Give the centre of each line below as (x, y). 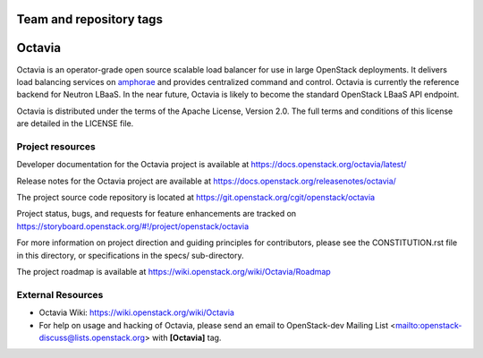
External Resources (60, 294)
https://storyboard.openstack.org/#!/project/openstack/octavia (133, 226)
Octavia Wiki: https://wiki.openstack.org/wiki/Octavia (136, 312)
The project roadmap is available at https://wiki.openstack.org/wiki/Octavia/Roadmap (174, 271)
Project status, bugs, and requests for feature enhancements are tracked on (157, 214)
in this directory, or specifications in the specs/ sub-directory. (131, 255)
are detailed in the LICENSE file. (75, 124)
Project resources (56, 146)
